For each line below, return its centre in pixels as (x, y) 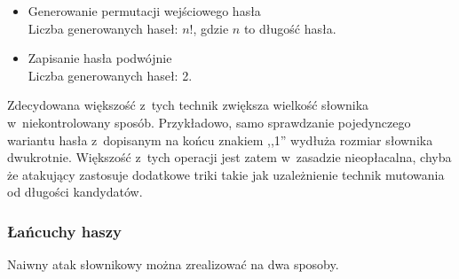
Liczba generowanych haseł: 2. (110, 75)
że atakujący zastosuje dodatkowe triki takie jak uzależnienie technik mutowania (226, 174)
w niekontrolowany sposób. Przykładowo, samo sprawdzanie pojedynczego (209, 122)
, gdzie (211, 28)
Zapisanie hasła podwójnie (100, 58)
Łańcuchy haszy (65, 231)
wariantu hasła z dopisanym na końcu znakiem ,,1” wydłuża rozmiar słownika (220, 139)
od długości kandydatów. (75, 192)
